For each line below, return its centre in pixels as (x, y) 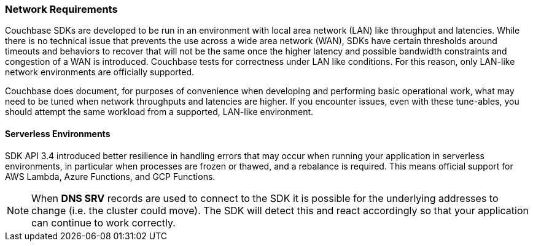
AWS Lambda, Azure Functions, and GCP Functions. (110, 176)
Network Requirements (61, 9)
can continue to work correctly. (103, 222)
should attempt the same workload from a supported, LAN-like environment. (159, 112)
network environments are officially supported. (99, 72)
